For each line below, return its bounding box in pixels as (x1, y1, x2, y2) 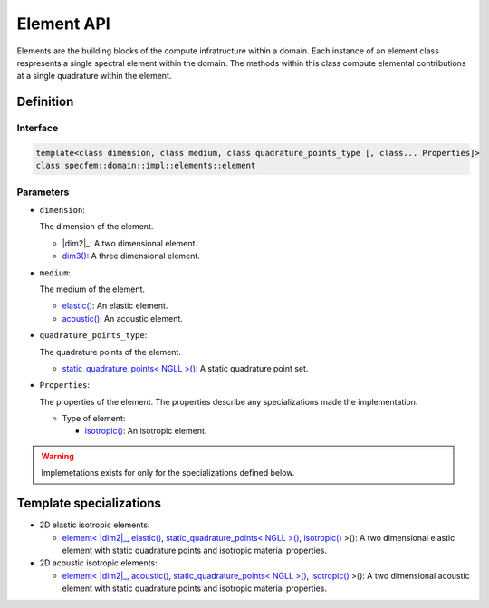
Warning (41, 450, 74, 461)
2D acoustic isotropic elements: (39, 557, 158, 568)
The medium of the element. (39, 284, 145, 294)
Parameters (16, 186, 70, 198)
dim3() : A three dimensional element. (62, 250, 201, 262)
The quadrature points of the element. (39, 346, 181, 357)
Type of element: (62, 413, 126, 424)
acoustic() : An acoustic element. (62, 313, 183, 323)
